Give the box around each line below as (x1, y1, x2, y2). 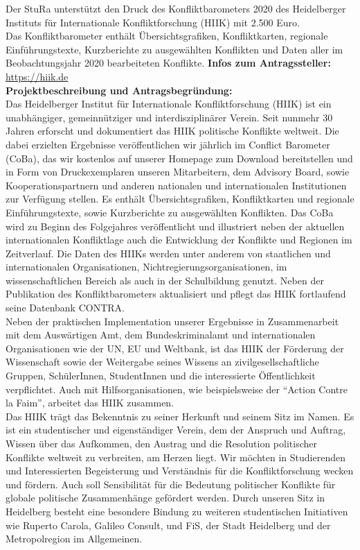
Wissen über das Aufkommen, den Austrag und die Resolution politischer (6, 436, 317, 450)
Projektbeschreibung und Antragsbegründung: (6, 83, 233, 97)
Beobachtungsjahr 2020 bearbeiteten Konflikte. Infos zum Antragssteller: (6, 55, 331, 70)
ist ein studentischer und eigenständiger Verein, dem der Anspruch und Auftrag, (6, 422, 346, 437)
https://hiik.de (6, 69, 69, 83)
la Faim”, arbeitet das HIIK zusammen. (6, 395, 174, 410)
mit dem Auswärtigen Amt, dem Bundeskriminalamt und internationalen (6, 327, 316, 342)
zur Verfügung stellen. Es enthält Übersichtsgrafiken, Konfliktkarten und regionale (6, 191, 354, 206)
